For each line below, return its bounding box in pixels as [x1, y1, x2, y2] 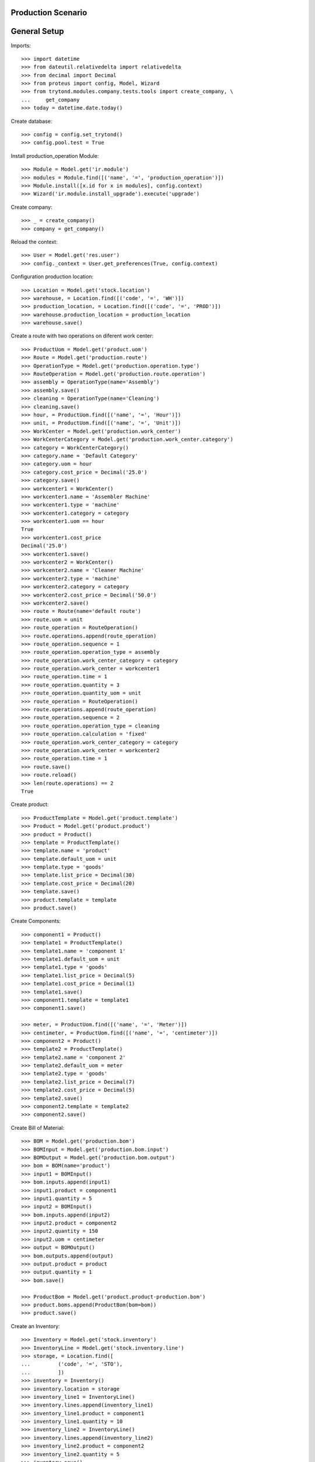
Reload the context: [10, 238, 58, 245]
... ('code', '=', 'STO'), [21, 1361, 123, 1368]
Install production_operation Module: [10, 152, 99, 159]
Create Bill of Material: [10, 1124, 64, 1131]
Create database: [10, 118, 52, 125]
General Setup [10, 26, 64, 36]
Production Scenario [10, 8, 87, 18]
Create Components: [10, 918, 61, 925]
